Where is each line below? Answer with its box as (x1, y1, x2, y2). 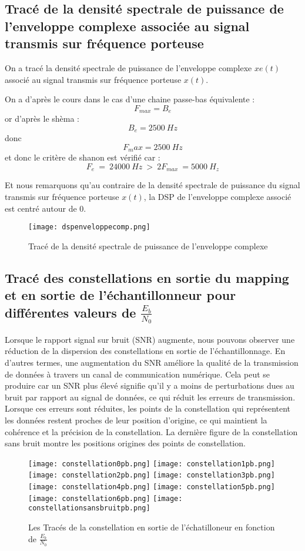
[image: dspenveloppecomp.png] (28, 223, 150, 232)
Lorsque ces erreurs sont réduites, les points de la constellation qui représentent (5, 402, 291, 415)
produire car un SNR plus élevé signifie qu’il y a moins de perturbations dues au (5, 379, 294, 392)
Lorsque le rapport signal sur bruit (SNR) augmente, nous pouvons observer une (5, 333, 295, 345)
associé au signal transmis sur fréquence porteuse (5, 73, 182, 85)
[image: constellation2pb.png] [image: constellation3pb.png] (28, 471, 275, 480)
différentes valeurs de (5, 303, 136, 321)
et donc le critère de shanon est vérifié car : (5, 151, 160, 163)
